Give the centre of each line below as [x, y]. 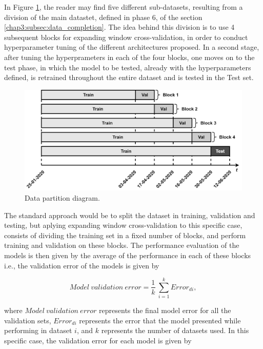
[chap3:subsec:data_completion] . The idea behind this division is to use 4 [119, 27]
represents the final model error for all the [165, 310]
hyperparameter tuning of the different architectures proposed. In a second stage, [132, 47]
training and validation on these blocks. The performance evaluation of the [122, 245]
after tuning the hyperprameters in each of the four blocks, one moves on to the [129, 57]
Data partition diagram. [62, 198]
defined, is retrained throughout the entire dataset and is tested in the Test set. [129, 77]
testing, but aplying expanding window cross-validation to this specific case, [123, 225]
